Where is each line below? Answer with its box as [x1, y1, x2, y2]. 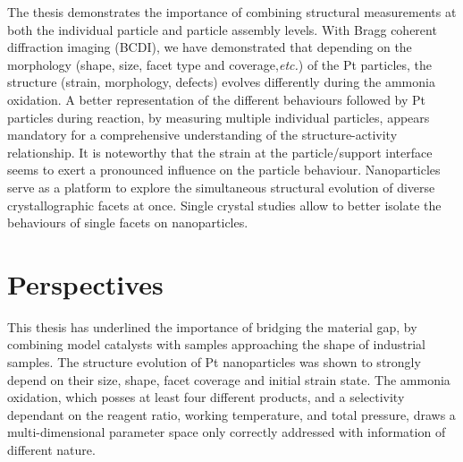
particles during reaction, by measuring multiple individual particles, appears [7, 107, 430, 126]
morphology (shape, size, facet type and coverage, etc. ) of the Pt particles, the [7, 55, 433, 73]
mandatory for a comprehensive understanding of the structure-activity [7, 125, 398, 144]
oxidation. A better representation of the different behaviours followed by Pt [7, 90, 426, 108]
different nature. [7, 441, 96, 458]
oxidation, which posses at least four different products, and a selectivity [7, 388, 405, 406]
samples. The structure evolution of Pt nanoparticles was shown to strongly [7, 353, 421, 372]
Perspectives [7, 265, 164, 302]
